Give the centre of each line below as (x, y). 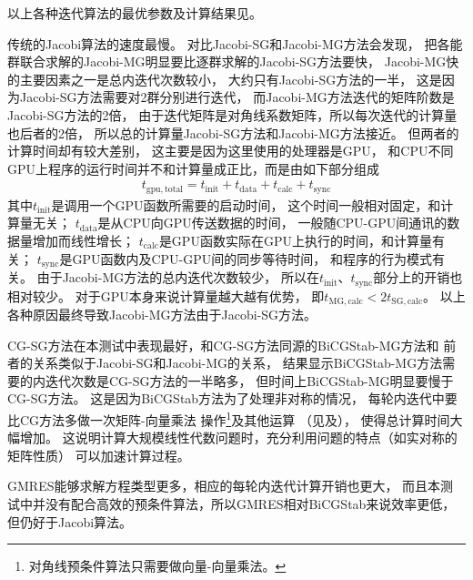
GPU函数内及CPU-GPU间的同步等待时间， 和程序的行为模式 (252, 258)
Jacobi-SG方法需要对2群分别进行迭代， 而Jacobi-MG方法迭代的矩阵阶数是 (237, 97)
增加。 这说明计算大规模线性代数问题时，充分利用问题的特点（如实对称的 (238, 438)
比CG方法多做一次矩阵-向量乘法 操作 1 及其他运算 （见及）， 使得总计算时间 (229, 418)
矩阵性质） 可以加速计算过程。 (99, 455)
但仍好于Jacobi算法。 (70, 521)
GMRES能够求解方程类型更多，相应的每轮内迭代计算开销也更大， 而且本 (224, 486)
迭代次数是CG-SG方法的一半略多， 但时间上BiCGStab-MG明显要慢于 (249, 380)
